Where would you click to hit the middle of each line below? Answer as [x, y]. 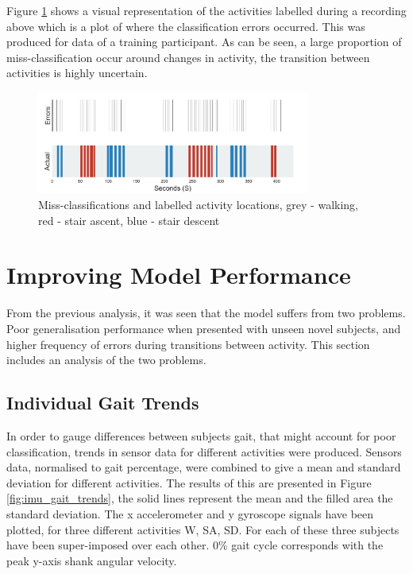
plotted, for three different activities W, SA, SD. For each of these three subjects [203, 529]
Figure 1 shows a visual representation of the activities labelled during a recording [206, 10]
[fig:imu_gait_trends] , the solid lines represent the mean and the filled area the [200, 498]
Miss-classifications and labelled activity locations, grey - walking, [199, 205]
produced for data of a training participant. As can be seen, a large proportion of [204, 42]
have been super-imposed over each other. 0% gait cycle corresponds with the [195, 545]
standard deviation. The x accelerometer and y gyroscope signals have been [190, 513]
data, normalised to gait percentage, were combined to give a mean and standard [204, 467]
